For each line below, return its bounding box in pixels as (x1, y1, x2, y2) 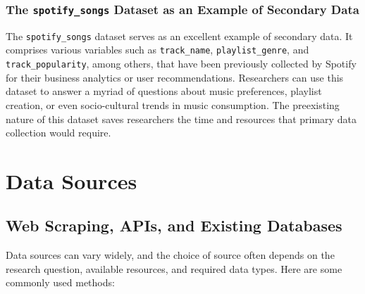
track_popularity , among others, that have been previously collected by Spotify (6, 56, 357, 71)
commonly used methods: (6, 275, 115, 290)
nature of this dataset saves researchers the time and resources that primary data (6, 111, 357, 126)
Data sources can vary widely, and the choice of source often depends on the (6, 248, 335, 262)
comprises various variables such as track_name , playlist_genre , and (6, 42, 309, 57)
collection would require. (6, 125, 111, 140)
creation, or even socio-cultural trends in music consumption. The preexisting (6, 97, 340, 112)
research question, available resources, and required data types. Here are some (6, 261, 342, 276)
